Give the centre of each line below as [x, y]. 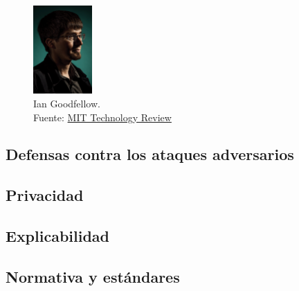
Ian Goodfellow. [67, 103]
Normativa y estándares [93, 276]
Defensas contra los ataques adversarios [150, 154]
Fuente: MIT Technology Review [102, 117]
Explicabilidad [58, 236]
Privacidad [45, 195]
